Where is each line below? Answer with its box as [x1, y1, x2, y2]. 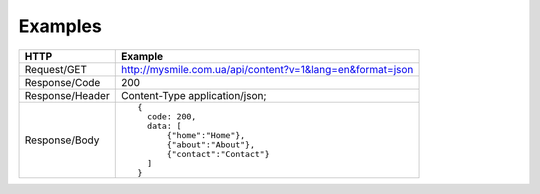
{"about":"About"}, [166, 139, 255, 150]
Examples [18, 15, 102, 37]
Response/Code [24, 75, 101, 89]
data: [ [146, 120, 182, 131]
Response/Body [24, 133, 100, 147]
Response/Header [24, 88, 110, 102]
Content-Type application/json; [120, 88, 267, 102]
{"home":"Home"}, [166, 130, 246, 140]
